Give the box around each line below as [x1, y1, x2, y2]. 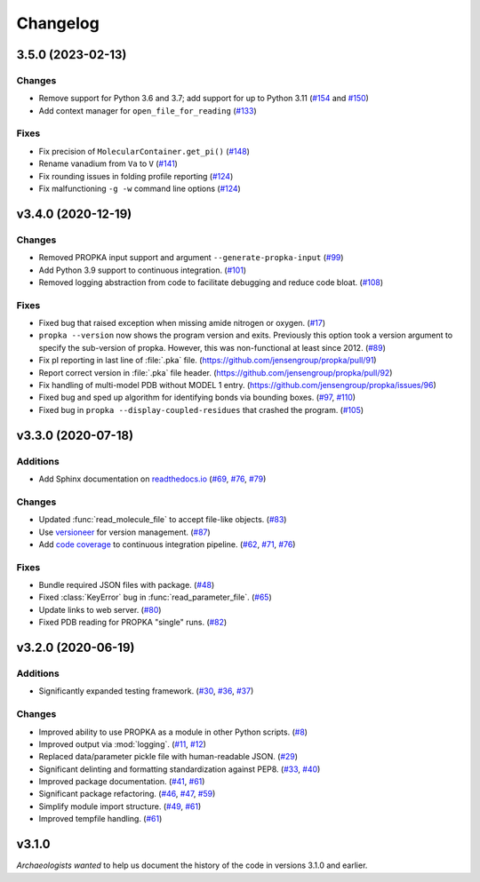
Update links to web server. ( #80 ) [38, 604, 162, 615]
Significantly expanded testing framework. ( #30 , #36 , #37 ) [38, 686, 254, 696]
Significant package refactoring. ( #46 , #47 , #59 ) [38, 789, 216, 799]
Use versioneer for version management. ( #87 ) [38, 527, 211, 537]
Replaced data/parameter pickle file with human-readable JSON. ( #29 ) [38, 751, 298, 762]
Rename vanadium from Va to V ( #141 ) [38, 158, 178, 169]
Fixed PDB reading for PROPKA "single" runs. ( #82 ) [38, 617, 228, 628]
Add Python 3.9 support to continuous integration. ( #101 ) [38, 265, 247, 275]
